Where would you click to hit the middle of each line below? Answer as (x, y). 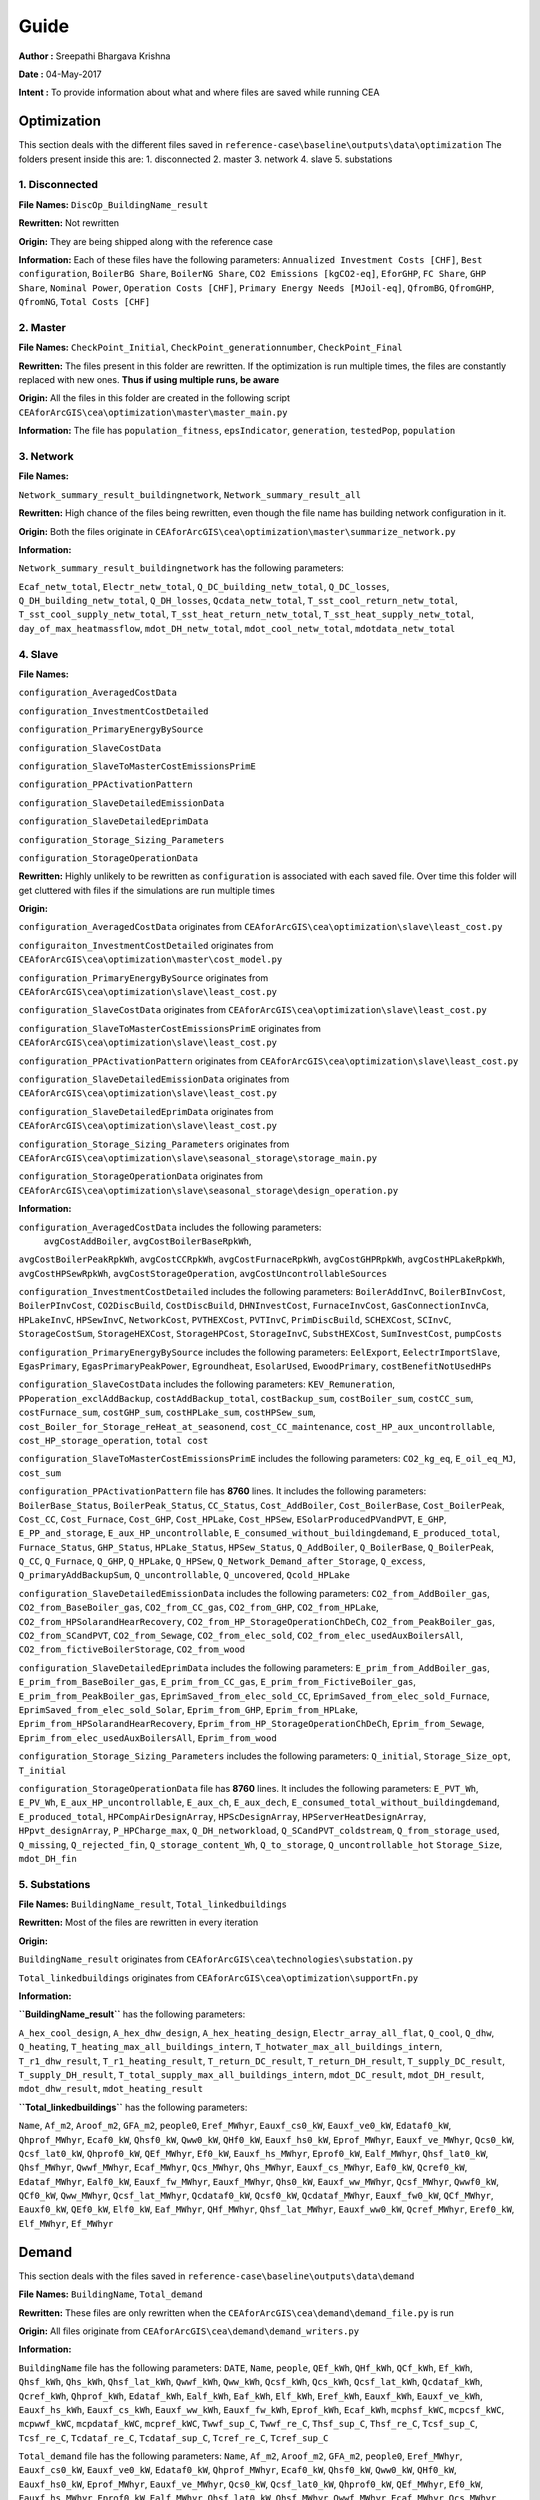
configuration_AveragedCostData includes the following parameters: (170, 1227)
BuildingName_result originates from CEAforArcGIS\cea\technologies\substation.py (216, 1959)
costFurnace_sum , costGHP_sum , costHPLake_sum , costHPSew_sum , (167, 1412)
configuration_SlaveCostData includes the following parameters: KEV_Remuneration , (206, 1384)
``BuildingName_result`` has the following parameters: (132, 2014)
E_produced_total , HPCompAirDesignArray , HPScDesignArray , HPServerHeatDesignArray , (222, 1816)
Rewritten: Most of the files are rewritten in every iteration (138, 1922)
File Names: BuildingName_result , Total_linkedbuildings (152, 1904)
